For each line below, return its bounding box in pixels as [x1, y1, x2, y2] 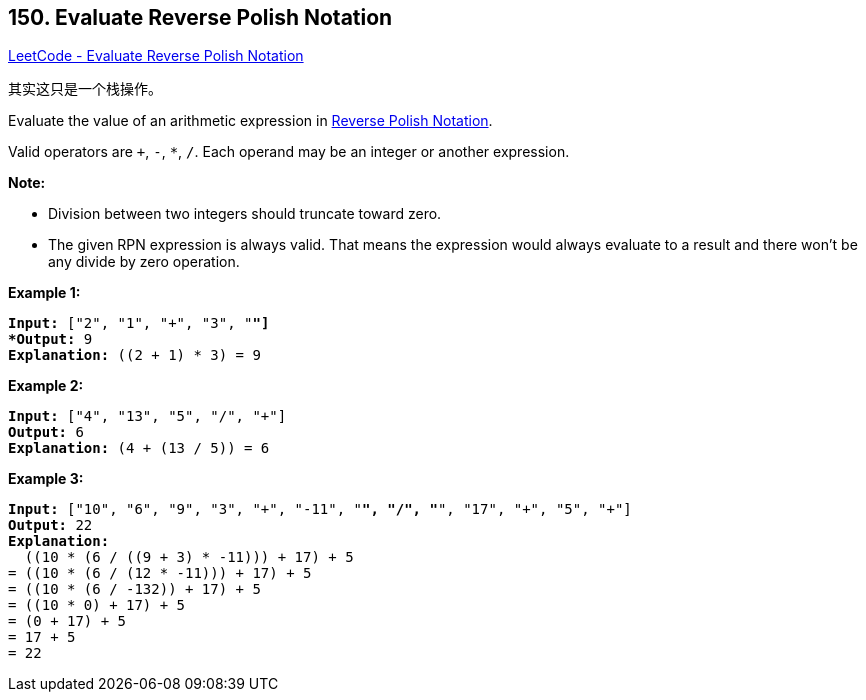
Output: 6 [8, 424, 84, 441]
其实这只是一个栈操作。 [8, 80, 162, 98]
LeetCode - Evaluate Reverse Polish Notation [8, 47, 304, 65]
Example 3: [8, 470, 84, 488]
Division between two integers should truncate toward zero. [48, 205, 442, 223]
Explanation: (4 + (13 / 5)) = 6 [8, 440, 270, 457]
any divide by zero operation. [48, 253, 240, 271]
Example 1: [8, 284, 81, 302]
